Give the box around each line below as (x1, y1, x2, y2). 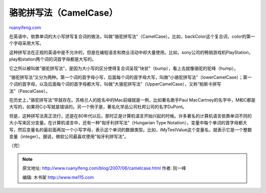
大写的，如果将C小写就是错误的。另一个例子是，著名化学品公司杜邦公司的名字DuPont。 (9, 104, 187, 110)
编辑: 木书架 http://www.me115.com (22, 174, 94, 180)
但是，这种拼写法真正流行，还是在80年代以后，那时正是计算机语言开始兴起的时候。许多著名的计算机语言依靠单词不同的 (9, 113, 252, 119)
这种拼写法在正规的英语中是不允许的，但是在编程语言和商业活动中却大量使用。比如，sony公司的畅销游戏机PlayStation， (9, 49, 253, 55)
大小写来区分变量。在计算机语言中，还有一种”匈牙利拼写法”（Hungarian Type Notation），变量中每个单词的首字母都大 (9, 120, 247, 126)
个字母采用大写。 (9, 40, 44, 46)
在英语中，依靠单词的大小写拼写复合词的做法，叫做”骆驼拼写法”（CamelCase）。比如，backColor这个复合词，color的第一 (9, 33, 256, 39)
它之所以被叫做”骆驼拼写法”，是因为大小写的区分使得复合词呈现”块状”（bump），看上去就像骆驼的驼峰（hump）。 (9, 65, 238, 71)
